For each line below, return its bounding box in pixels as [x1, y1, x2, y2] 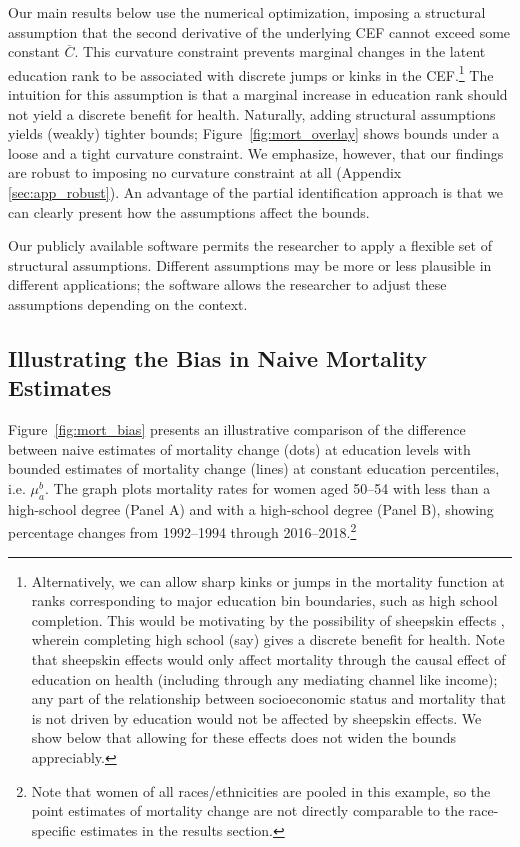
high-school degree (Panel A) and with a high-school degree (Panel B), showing [8, 498, 494, 519]
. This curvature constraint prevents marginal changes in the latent [74, 41, 486, 62]
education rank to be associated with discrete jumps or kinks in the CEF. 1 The [8, 61, 494, 85]
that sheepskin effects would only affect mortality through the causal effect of [31, 648, 506, 669]
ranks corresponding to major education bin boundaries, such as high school [31, 590, 498, 611]
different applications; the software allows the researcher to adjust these [8, 274, 447, 295]
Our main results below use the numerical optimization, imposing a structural [8, 2, 486, 22]
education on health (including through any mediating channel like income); [31, 668, 498, 689]
